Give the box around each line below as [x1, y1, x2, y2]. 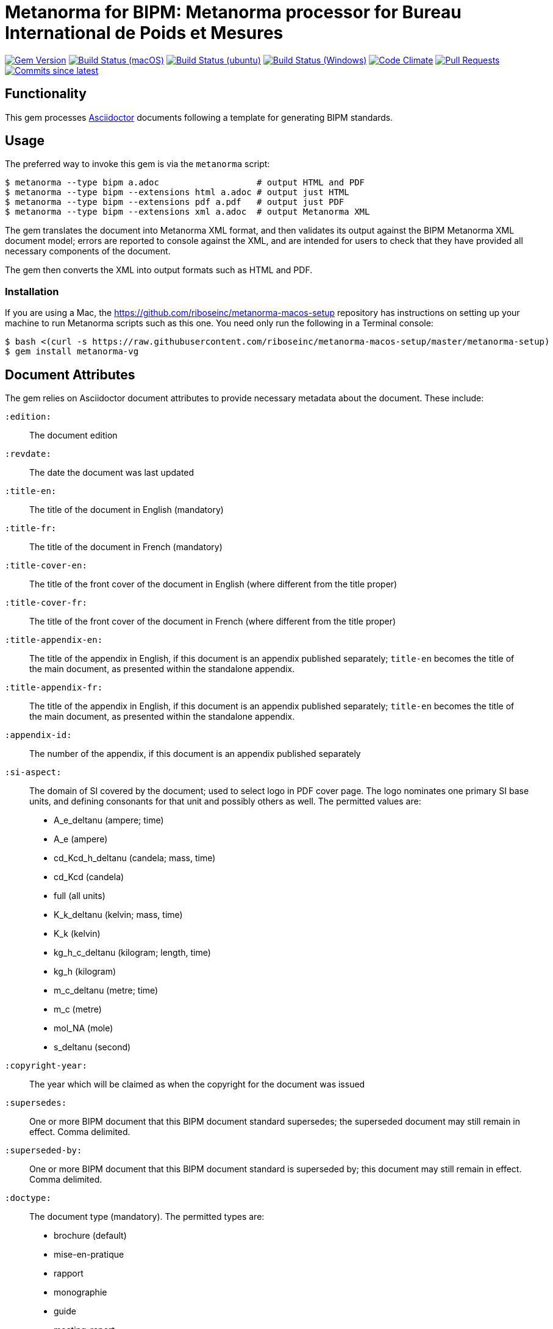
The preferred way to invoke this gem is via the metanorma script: [5, 159, 270, 170]
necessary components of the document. [5, 246, 171, 257]
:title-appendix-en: [5, 635, 103, 645]
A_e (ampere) [54, 834, 108, 845]
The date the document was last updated [29, 467, 194, 478]
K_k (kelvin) [54, 928, 101, 939]
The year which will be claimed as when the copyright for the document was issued [29, 1079, 365, 1090]
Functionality [5, 86, 87, 102]
